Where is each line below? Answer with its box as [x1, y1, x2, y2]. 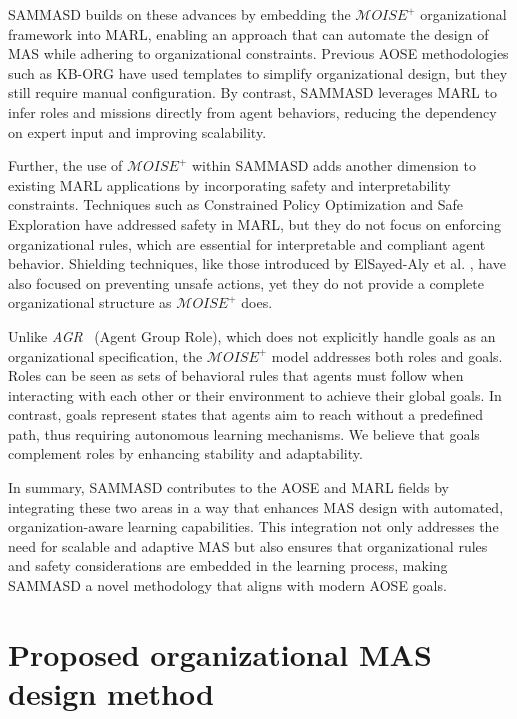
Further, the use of [8, 155, 123, 176]
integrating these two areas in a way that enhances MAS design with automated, [8, 496, 504, 517]
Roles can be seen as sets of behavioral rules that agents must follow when [8, 365, 464, 386]
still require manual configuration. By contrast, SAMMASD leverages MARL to [8, 82, 497, 103]
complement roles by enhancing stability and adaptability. [8, 443, 363, 464]
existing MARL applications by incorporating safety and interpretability [8, 174, 451, 195]
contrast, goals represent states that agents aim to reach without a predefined [8, 404, 484, 425]
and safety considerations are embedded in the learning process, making [8, 555, 448, 576]
